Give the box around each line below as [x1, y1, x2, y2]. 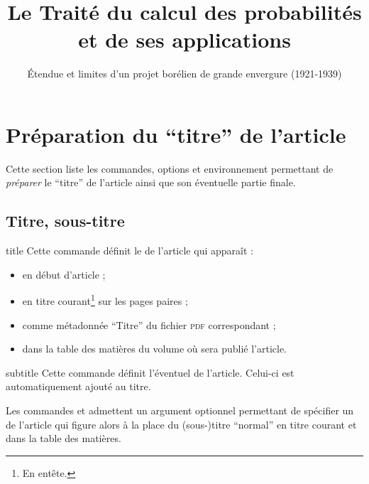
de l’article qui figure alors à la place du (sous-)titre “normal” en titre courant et [6, 416, 357, 431]
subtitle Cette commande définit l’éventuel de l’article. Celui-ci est [6, 365, 294, 380]
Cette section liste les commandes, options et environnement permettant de [6, 161, 334, 176]
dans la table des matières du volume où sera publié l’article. [22, 341, 287, 356]
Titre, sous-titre [6, 210, 125, 232]
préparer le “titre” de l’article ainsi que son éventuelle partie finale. [6, 175, 296, 190]
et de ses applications [78, 25, 291, 54]
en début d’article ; [22, 267, 106, 281]
